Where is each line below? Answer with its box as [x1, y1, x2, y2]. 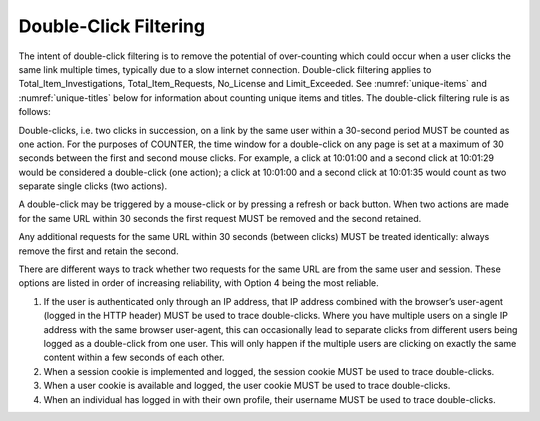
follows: [18, 106, 51, 118]
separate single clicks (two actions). [18, 180, 168, 192]
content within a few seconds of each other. [43, 351, 225, 364]
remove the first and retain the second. [18, 245, 179, 257]
